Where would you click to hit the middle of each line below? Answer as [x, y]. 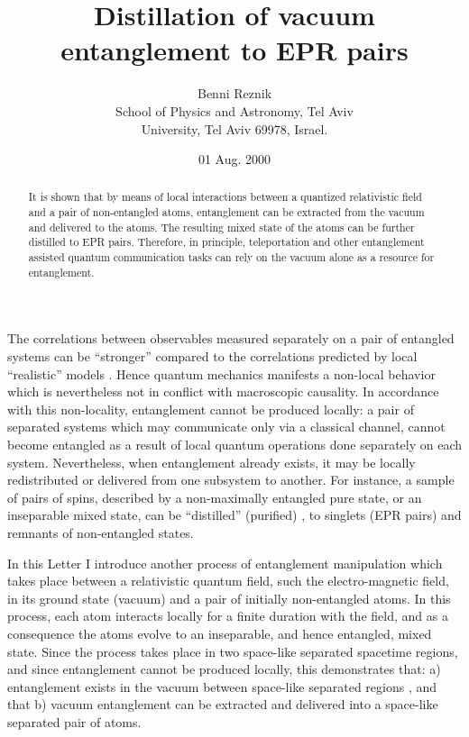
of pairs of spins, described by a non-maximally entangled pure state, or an [215, 497]
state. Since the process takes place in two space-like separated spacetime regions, [233, 651]
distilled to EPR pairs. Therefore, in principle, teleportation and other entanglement [226, 242]
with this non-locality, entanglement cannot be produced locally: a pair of [211, 409]
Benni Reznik [234, 93]
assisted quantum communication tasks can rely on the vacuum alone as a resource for [231, 257]
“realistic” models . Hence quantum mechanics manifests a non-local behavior [221, 373]
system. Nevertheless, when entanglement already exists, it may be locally [212, 462]
